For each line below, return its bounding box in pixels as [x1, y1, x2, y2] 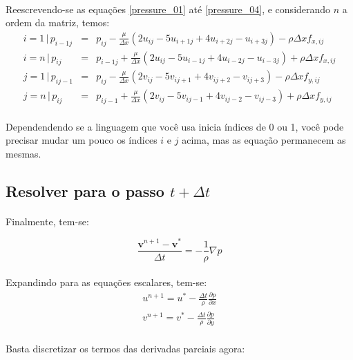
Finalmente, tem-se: [6, 214, 89, 228]
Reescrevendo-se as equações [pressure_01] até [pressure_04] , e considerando [6, 1, 331, 16]
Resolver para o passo [6, 180, 164, 201]
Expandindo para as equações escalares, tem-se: [6, 275, 207, 290]
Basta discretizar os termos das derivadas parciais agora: [6, 341, 245, 355]
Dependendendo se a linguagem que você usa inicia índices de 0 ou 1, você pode [6, 119, 344, 133]
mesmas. [6, 146, 41, 160]
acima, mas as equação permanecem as [182, 133, 346, 147]
